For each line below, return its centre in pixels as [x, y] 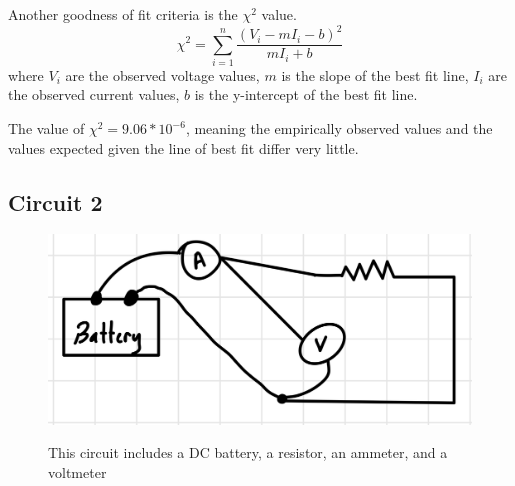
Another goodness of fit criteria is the [123, 14]
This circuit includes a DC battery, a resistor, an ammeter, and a [248, 452]
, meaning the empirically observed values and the [339, 128]
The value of [46, 128]
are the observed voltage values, [162, 74]
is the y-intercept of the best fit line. [306, 94]
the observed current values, [94, 94]
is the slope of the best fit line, [375, 74]
